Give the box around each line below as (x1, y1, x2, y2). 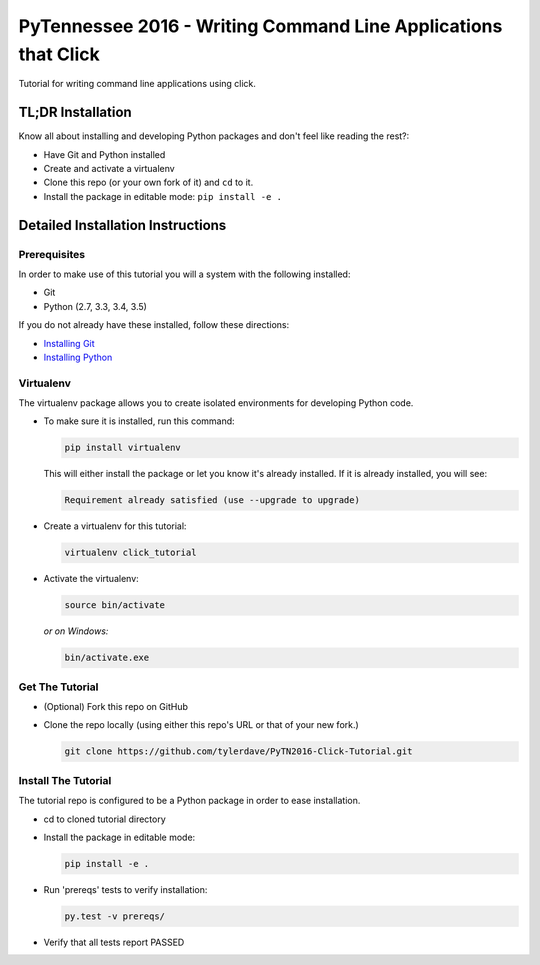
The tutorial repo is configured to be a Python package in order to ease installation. (18, 795, 361, 807)
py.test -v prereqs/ (64, 910, 165, 922)
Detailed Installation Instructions (18, 216, 227, 234)
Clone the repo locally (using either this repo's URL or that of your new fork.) (43, 719, 359, 731)
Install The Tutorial (18, 773, 112, 787)
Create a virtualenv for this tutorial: (43, 520, 187, 532)
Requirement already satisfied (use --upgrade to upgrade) (64, 495, 360, 506)
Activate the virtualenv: (43, 573, 139, 585)
